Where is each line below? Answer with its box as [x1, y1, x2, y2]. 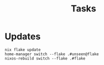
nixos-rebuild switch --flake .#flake [4, 56, 85, 61]
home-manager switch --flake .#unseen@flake [4, 52, 99, 57]
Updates [4, 31, 41, 42]
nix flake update [4, 47, 41, 52]
